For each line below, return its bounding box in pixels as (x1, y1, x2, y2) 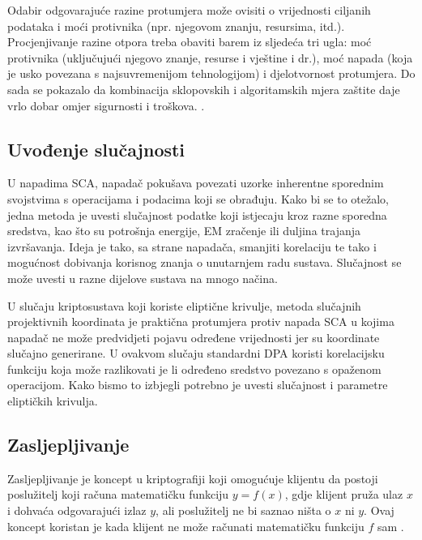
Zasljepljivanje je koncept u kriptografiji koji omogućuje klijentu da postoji (7, 469, 378, 486)
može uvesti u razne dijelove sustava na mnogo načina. (7, 269, 278, 286)
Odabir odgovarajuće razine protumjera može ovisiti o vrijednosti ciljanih (7, 2, 371, 18)
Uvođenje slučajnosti (7, 136, 185, 161)
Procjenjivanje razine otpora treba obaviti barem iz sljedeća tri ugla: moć (7, 33, 372, 50)
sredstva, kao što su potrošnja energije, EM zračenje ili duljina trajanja (7, 222, 360, 239)
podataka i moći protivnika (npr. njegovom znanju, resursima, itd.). (7, 17, 345, 34)
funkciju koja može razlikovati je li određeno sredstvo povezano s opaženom (7, 360, 382, 377)
